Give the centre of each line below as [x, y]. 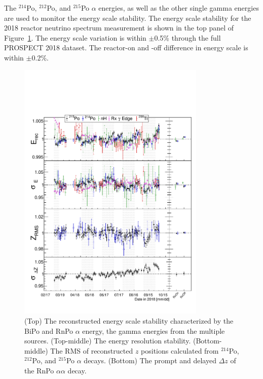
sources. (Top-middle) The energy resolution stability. [108, 341]
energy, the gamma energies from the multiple [154, 330]
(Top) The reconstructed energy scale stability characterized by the [129, 321]
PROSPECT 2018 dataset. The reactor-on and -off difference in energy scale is [126, 48]
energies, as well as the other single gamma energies [179, 8]
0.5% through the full [187, 37]
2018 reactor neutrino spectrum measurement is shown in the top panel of [119, 28]
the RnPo [39, 371]
